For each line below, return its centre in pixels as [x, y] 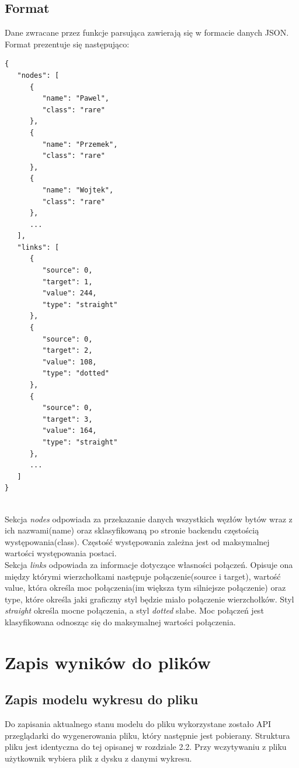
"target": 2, [67, 351]
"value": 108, [69, 362]
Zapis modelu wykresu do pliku [102, 699]
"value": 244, [69, 293]
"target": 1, [67, 282]
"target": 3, [67, 419]
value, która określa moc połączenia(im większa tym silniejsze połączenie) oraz [145, 588]
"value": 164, [69, 431]
